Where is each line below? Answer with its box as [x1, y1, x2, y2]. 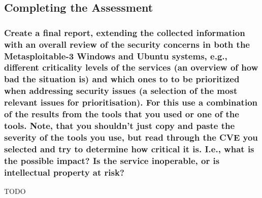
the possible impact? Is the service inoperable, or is [4, 154, 220, 167]
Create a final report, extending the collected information [4, 26, 245, 39]
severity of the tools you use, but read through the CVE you [4, 131, 258, 143]
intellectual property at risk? [4, 166, 124, 178]
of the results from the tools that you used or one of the [4, 108, 239, 120]
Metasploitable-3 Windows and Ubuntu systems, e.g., [4, 49, 227, 62]
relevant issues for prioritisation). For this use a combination [4, 96, 257, 109]
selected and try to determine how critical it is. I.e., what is [4, 142, 254, 155]
